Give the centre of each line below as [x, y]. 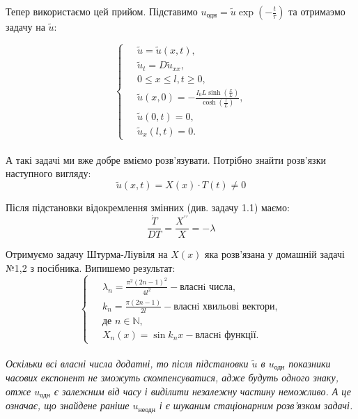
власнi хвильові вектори [224, 306]
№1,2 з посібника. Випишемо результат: [91, 267]
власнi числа [206, 287]
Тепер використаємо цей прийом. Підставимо [102, 11]
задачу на [25, 26]
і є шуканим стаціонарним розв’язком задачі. [256, 405]
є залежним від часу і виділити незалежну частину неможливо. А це [202, 391]
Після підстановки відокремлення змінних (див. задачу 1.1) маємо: [148, 207]
